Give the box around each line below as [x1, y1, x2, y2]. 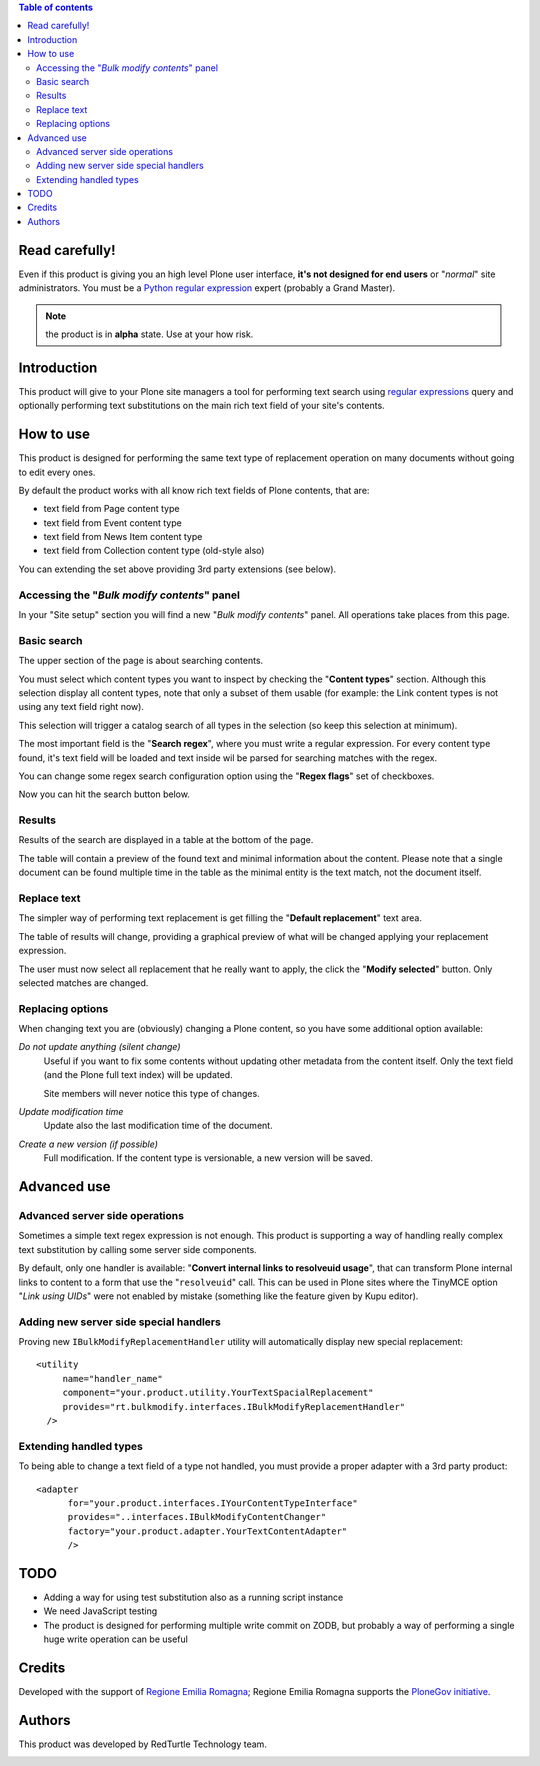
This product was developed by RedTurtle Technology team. [18, 1738, 267, 1750]
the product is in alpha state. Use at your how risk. [45, 328, 254, 340]
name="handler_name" [62, 1373, 164, 1384]
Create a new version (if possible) [18, 1138, 159, 1150]
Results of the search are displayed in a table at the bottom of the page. [18, 834, 314, 846]
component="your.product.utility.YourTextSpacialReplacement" [62, 1387, 374, 1399]
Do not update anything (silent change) [18, 1041, 181, 1053]
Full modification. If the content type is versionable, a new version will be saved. [43, 1152, 374, 1164]
